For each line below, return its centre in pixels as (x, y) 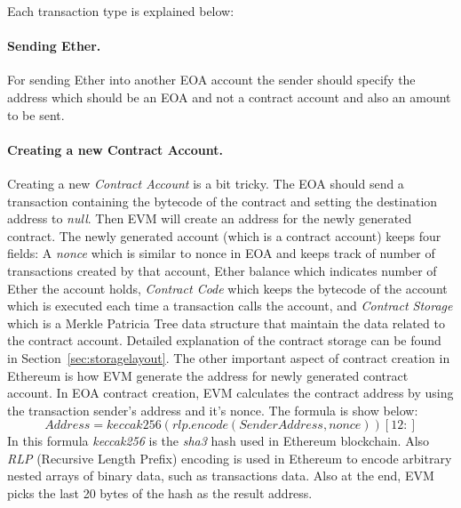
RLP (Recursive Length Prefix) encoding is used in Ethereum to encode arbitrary (230, 458)
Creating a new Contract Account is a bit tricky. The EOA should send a (206, 183)
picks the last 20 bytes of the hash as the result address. (160, 493)
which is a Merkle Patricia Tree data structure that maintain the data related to (226, 323)
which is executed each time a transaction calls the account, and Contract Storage (230, 306)
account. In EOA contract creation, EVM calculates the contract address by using (230, 393)
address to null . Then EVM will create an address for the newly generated (210, 218)
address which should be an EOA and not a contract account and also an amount (229, 97)
